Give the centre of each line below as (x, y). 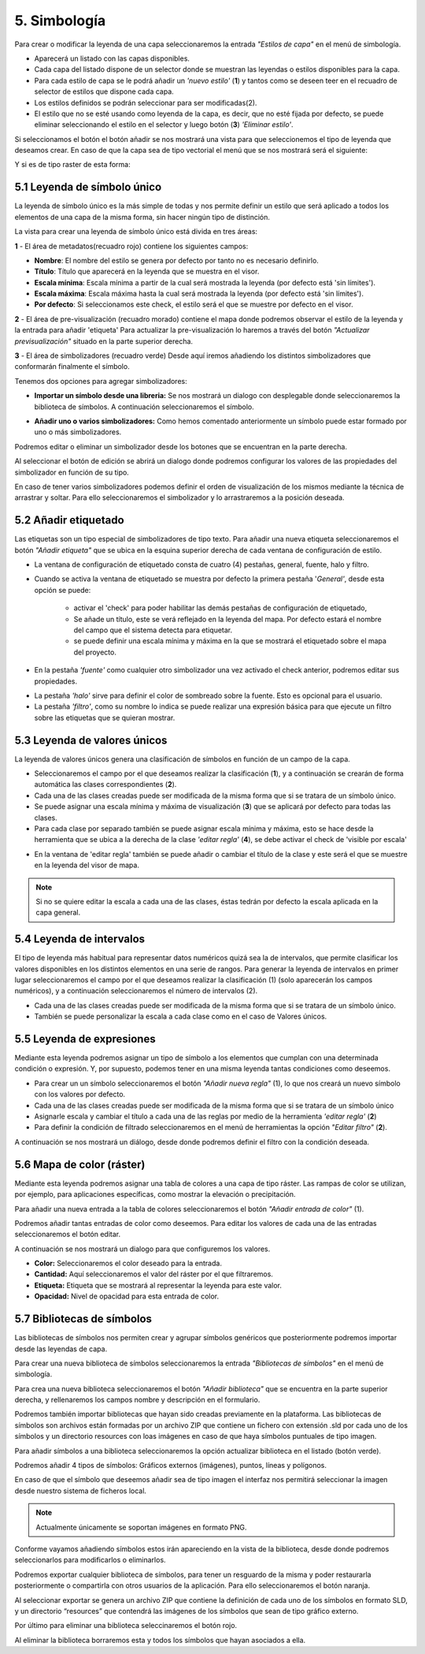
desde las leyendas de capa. (61, 1349)
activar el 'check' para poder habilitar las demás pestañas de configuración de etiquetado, (220, 608)
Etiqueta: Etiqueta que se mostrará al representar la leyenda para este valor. (158, 1285)
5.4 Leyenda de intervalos (80, 939)
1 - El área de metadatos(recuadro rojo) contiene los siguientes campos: (131, 246)
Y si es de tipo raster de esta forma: (73, 165)
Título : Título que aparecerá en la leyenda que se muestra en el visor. (147, 271)
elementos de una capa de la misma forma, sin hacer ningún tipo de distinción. (142, 217)
